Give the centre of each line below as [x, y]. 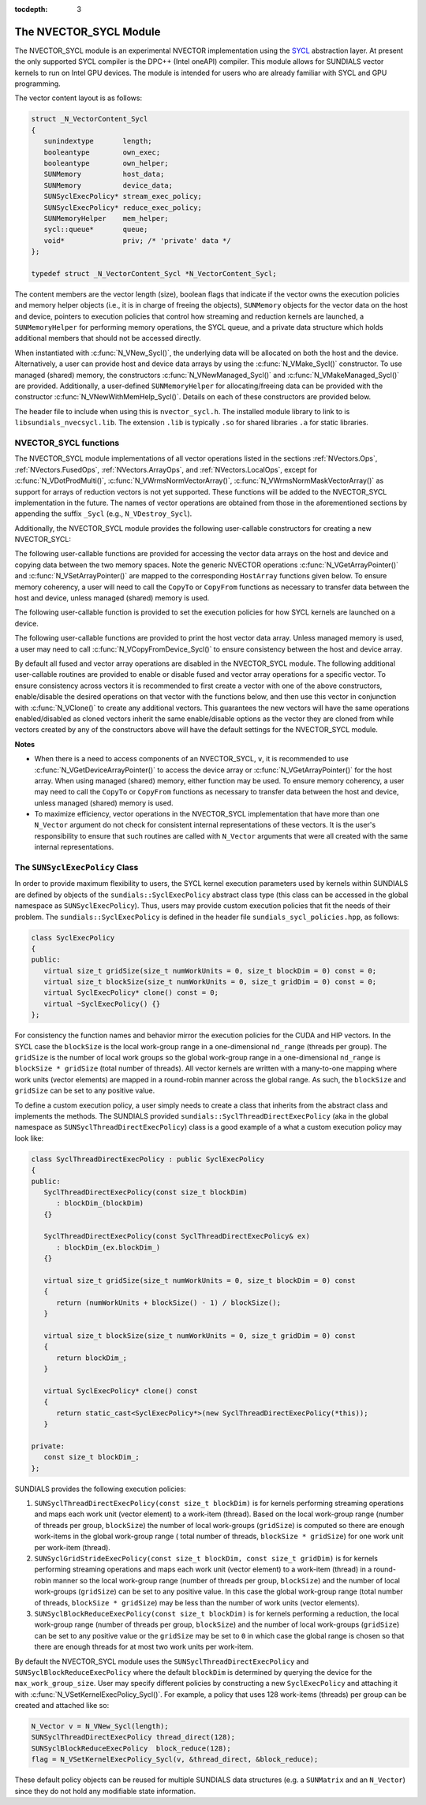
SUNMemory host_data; [104, 174]
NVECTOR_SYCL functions [67, 443]
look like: [29, 1138]
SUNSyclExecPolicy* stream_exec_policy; [123, 196]
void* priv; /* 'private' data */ [138, 240]
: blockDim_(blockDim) [100, 1203]
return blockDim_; [92, 1358]
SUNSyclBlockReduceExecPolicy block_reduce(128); [131, 1748]
